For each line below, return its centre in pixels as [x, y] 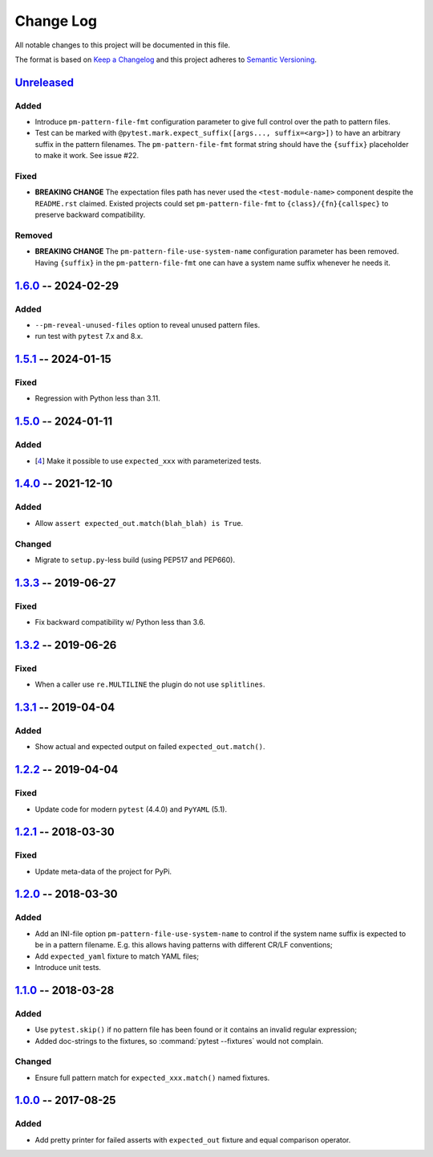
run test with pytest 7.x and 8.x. [89, 336]
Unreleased [45, 82]
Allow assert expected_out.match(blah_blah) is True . [139, 523]
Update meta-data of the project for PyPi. [103, 871]
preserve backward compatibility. [90, 215]
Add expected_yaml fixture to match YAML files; [117, 956]
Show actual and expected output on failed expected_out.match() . [150, 747]
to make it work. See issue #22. [87, 156]
